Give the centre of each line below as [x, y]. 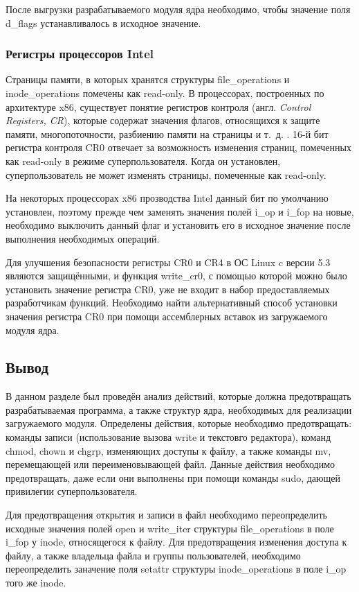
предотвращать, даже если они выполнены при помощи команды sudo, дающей [173, 477]
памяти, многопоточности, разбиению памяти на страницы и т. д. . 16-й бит [167, 133]
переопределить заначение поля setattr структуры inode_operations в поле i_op [176, 569]
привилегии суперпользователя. [72, 491]
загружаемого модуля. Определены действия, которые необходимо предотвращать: [179, 423]
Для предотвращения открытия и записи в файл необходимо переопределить [166, 515]
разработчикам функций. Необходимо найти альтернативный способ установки [172, 303]
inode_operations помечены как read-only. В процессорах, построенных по [165, 93]
